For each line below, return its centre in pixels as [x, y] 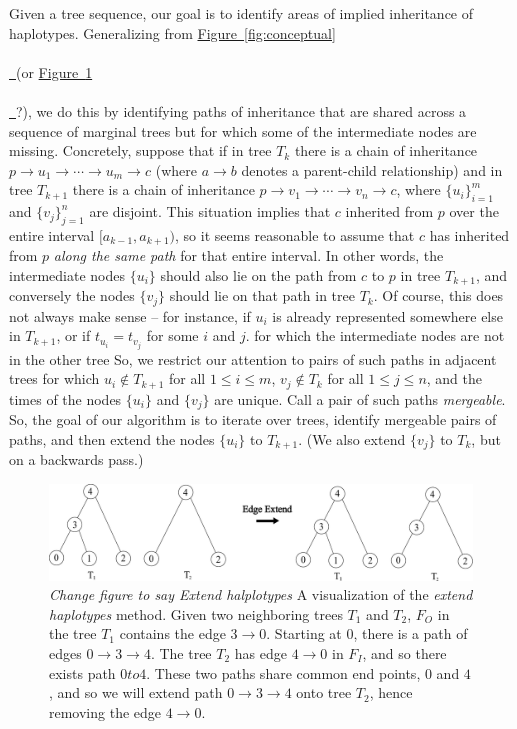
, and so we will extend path [136, 692]
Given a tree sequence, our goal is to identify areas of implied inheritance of [241, 13]
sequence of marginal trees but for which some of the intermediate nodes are [243, 130]
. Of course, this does [438, 295]
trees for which [54, 378]
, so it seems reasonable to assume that [295, 234]
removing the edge [105, 711]
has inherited [469, 234]
